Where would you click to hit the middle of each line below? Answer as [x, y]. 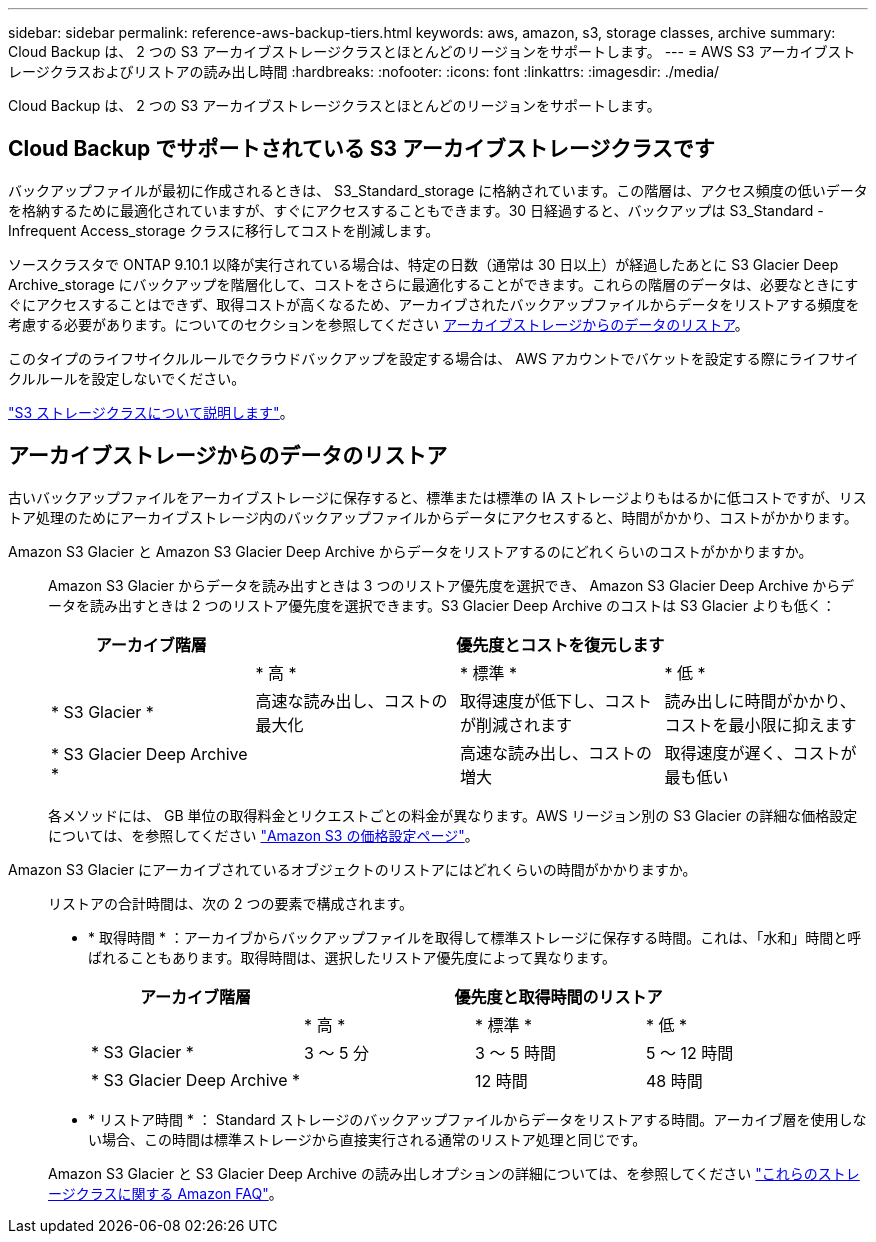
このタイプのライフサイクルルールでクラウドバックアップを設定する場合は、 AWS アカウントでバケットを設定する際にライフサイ [433, 358]
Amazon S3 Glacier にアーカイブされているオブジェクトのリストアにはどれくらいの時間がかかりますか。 [352, 869]
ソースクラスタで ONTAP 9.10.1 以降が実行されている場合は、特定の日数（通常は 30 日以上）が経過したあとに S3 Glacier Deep [423, 264]
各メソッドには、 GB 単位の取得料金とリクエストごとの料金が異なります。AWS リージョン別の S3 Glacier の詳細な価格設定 [453, 815]
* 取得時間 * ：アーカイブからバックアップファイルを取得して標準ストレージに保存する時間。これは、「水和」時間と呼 [475, 937]
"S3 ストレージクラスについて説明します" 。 [151, 412]
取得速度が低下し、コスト [556, 700]
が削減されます [516, 724]
